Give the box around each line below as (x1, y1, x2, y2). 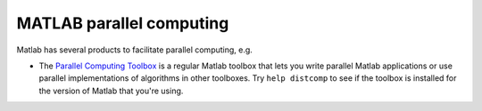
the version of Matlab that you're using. (38, 85, 184, 96)
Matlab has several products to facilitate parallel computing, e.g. (16, 44, 253, 55)
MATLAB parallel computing (16, 13, 229, 33)
